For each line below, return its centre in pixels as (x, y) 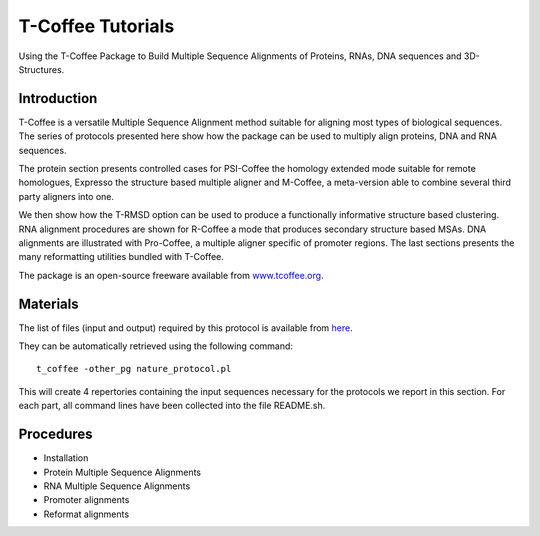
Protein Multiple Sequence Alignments (122, 472)
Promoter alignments (86, 500)
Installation (66, 458)
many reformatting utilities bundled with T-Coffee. (121, 257)
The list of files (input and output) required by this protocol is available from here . (186, 327)
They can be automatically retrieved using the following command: (156, 346)
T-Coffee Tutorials (96, 26)
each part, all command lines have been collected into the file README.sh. (172, 406)
